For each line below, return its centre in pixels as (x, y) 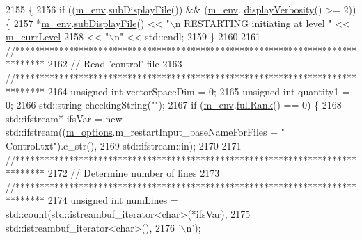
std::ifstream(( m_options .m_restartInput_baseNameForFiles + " (145, 132)
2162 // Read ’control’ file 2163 (115, 64)
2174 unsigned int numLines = (113, 200)
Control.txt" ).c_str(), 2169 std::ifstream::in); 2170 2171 (124, 145)
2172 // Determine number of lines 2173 (134, 173)
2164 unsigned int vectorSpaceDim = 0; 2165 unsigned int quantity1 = (198, 91)
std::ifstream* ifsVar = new (64, 118)
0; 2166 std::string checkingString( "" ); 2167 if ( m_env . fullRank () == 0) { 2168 (174, 105)
